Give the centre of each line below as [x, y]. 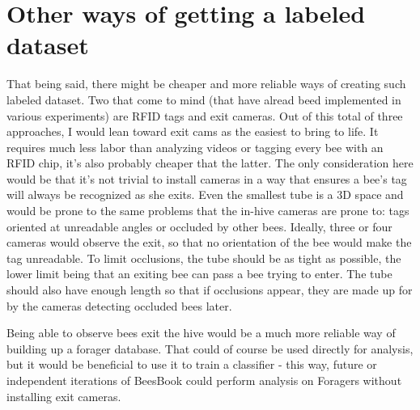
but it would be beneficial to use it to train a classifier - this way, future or [192, 364]
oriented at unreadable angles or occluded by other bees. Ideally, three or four [199, 226]
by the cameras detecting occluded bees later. [119, 305]
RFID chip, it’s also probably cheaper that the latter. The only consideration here [210, 163]
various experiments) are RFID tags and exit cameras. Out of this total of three [205, 115]
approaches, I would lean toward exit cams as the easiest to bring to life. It [193, 131]
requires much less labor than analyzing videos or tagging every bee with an [195, 147]
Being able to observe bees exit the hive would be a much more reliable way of [201, 333]
